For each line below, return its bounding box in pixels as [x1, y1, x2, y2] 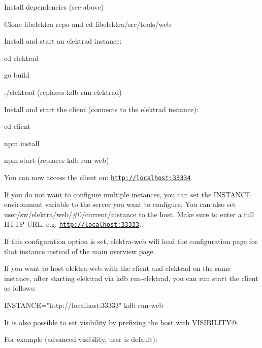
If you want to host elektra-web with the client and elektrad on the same [4, 263, 231, 273]
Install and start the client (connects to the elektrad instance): [4, 103, 199, 114]
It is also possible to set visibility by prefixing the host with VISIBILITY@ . [4, 317, 239, 327]
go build [4, 69, 29, 80]
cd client [4, 121, 30, 131]
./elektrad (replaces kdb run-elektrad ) [4, 86, 122, 97]
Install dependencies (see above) [4, 2, 104, 12]
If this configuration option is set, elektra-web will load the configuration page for [4, 236, 258, 247]
